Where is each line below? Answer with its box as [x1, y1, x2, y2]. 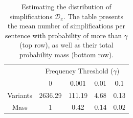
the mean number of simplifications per [7, 21, 125, 31]
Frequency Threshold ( [45, 65, 113, 75]
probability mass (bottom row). [19, 49, 114, 59]
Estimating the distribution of [22, 1, 111, 11]
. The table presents [64, 11, 124, 21]
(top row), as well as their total [20, 40, 113, 50]
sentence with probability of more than [5, 30, 122, 40]
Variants [7, 90, 33, 100]
